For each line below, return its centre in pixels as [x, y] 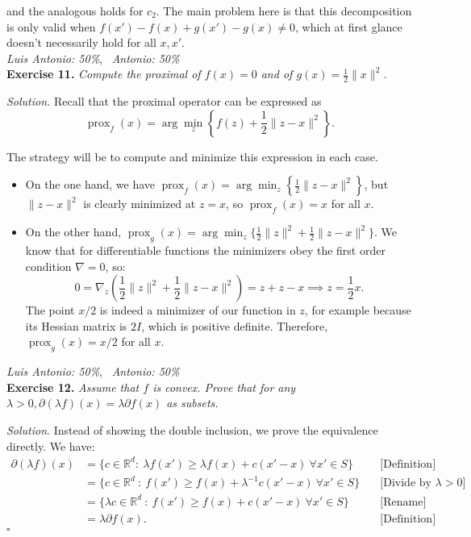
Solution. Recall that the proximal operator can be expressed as [164, 101]
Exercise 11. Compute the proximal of [104, 74]
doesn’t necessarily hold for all [81, 42]
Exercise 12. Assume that [73, 387]
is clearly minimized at [140, 204]
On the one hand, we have [90, 184]
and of [277, 74]
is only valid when [51, 26]
